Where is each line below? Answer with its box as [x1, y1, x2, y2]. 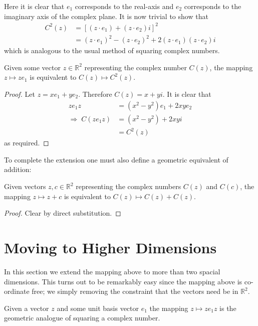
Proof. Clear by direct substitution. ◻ [4, 208, 121, 218]
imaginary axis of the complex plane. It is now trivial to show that [4, 11, 208, 21]
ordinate [4, 286, 30, 296]
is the [219, 302, 236, 313]
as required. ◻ [4, 137, 49, 148]
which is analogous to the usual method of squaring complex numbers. [4, 45, 220, 56]
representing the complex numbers [76, 181, 181, 191]
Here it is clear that [4, 1, 65, 11]
